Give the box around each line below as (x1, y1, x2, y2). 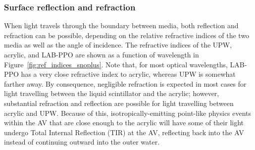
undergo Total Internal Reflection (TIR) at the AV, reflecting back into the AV (4, 127, 244, 137)
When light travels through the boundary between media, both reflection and (4, 20, 239, 31)
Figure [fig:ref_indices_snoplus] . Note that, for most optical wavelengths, (4, 59, 228, 69)
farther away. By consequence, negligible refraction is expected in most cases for (4, 78, 247, 89)
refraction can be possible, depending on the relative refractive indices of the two (4, 30, 250, 40)
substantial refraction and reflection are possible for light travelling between (4, 98, 234, 108)
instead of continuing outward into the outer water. (4, 137, 160, 147)
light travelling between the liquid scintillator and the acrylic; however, (4, 88, 219, 99)
